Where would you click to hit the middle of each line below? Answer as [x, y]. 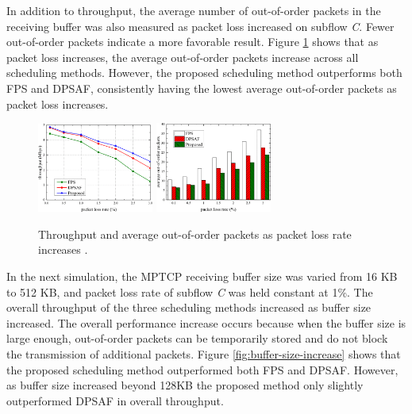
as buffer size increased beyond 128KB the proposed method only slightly [185, 385]
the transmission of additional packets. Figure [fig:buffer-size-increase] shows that [204, 353]
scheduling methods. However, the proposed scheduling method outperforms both [204, 73]
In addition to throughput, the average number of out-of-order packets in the [194, 10]
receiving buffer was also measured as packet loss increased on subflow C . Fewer [200, 26]
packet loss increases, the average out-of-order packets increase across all [183, 57]
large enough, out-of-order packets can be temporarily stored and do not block [197, 338]
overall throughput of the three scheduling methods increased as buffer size [189, 307]
